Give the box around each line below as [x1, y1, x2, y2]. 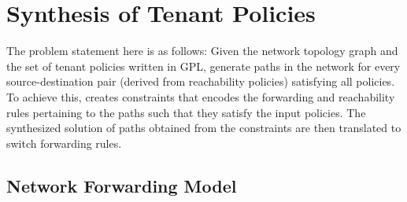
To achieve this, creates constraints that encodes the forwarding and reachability [6, 88, 395, 105]
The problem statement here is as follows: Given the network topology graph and [6, 42, 398, 59]
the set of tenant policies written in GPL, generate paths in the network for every [6, 57, 401, 74]
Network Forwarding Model [6, 173, 237, 197]
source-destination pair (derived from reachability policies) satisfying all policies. [6, 73, 395, 90]
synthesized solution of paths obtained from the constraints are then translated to [6, 119, 401, 136]
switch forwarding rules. [6, 134, 122, 151]
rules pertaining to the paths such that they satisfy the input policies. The [6, 104, 366, 120]
